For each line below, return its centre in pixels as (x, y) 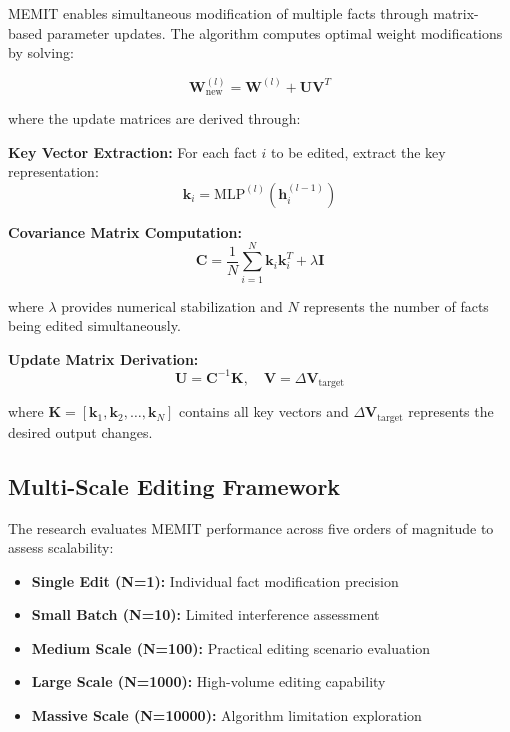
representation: (53, 171)
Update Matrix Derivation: (103, 358)
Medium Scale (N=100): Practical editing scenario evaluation (231, 647)
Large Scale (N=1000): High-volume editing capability (208, 681)
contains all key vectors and (264, 411)
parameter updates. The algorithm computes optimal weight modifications (274, 32)
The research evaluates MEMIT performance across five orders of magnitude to (251, 527)
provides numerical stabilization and (172, 305)
